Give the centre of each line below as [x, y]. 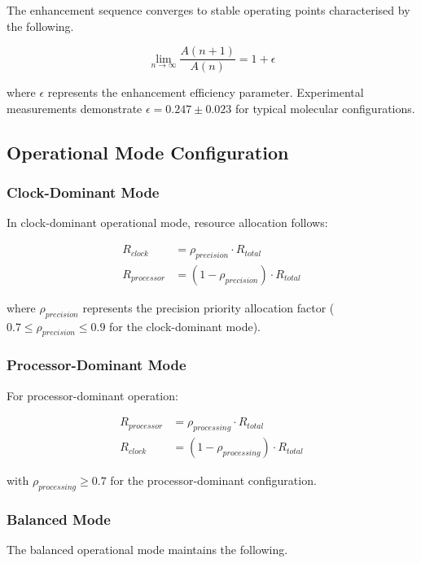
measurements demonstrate [75, 108]
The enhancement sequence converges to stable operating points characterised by [208, 10]
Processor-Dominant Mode [96, 365]
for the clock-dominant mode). [185, 326]
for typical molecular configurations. [325, 108]
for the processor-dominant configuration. [213, 480]
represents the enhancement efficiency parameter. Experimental [206, 92]
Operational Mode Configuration [148, 152]
